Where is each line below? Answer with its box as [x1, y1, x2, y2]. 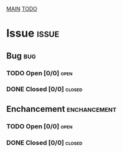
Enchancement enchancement [6, 103, 117, 114]
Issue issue [6, 27, 60, 40]
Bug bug [6, 50, 37, 61]
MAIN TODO [6, 5, 38, 12]
